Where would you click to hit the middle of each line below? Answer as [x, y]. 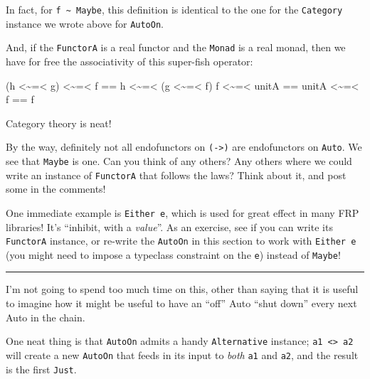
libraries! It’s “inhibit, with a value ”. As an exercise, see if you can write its [169, 226]
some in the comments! [56, 189]
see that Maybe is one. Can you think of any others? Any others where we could [179, 161]
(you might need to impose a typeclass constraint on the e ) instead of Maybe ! [173, 254]
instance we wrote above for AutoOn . [85, 23]
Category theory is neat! [59, 123]
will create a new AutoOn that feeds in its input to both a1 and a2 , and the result [182, 354]
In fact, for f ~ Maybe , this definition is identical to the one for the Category [174, 9]
